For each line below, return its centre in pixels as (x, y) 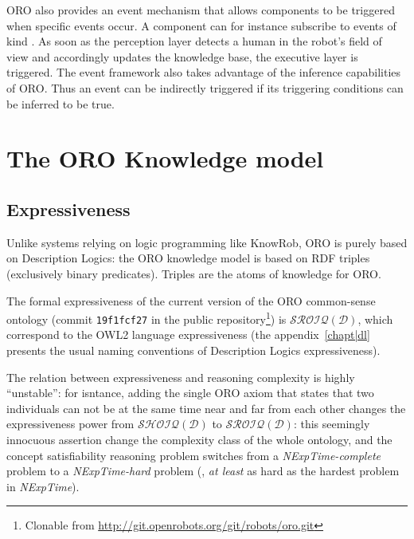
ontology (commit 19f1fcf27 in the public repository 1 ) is (146, 318)
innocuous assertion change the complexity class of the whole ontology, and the (199, 439)
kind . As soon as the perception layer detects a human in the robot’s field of (194, 41)
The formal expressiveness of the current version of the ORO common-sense (191, 300)
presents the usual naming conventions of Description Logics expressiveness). (193, 350)
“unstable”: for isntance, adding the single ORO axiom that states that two (190, 393)
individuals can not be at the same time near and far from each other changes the (206, 408)
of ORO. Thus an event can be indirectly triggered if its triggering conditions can (205, 87)
